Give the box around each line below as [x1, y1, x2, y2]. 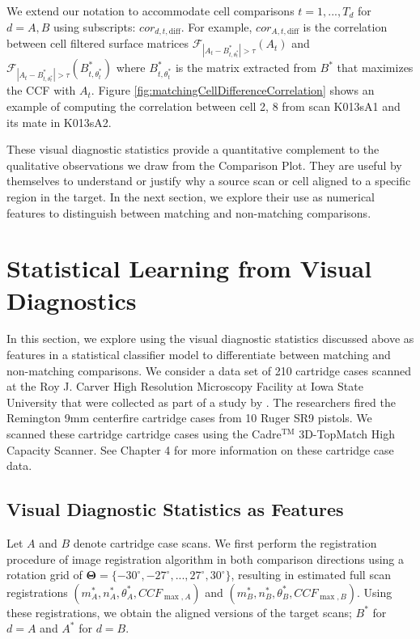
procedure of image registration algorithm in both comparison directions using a [6, 550, 405, 567]
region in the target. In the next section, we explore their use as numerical [6, 188, 375, 205]
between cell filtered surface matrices [6, 35, 189, 52]
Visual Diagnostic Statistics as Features [6, 497, 344, 522]
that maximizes [337, 59, 414, 76]
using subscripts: [53, 18, 136, 35]
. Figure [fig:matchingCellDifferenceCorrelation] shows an [91, 82, 375, 99]
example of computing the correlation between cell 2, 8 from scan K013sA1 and [6, 98, 401, 115]
